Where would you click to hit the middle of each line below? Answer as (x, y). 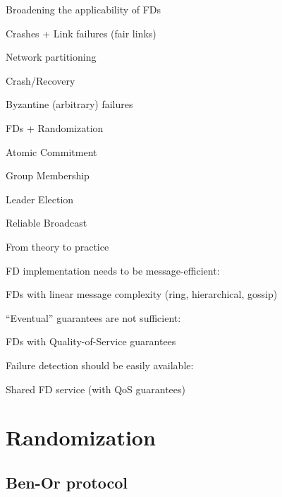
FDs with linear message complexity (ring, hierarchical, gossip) (142, 294)
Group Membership (48, 175)
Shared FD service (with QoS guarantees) (96, 389)
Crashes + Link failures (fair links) (81, 33)
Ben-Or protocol (67, 482)
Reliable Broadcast (47, 223)
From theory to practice (57, 246)
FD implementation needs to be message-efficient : (113, 270)
